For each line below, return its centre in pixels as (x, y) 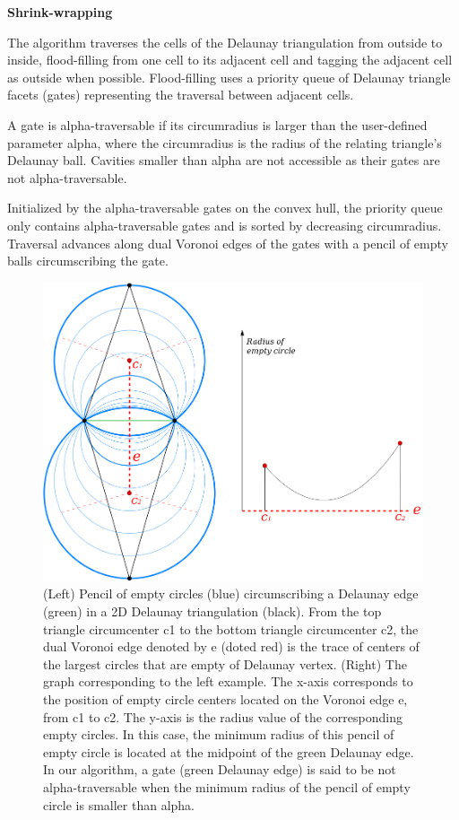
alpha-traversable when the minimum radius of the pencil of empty (227, 787)
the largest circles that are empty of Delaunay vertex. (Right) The (225, 663)
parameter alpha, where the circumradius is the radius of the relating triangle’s (225, 142)
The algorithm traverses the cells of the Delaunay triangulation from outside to (225, 42)
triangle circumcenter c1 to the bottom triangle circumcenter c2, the (231, 628)
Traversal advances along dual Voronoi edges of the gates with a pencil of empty (228, 243)
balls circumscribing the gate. (88, 261)
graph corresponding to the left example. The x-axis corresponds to (228, 681)
